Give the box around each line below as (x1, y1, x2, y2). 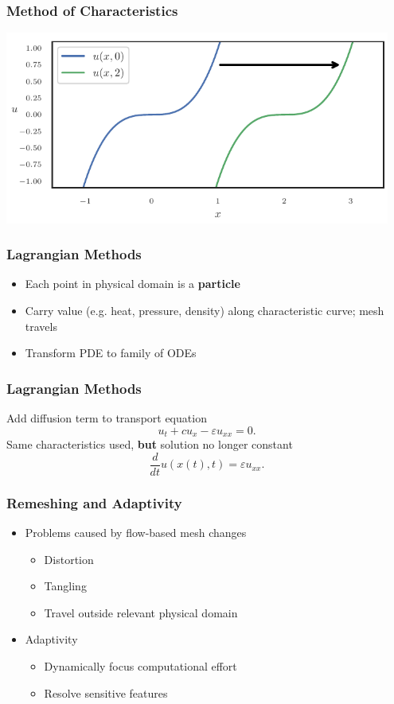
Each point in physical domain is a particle (25, 275, 240, 292)
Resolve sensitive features (44, 684, 168, 701)
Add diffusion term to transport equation (6, 410, 207, 426)
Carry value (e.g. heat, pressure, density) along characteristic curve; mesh (25, 302, 384, 319)
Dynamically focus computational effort (44, 657, 237, 674)
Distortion (44, 550, 94, 567)
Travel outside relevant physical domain (44, 604, 238, 620)
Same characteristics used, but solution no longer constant (6, 436, 293, 453)
